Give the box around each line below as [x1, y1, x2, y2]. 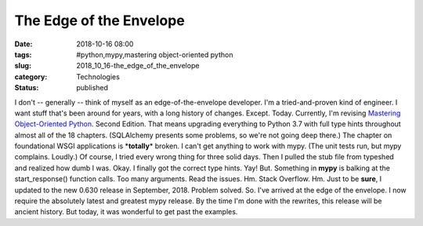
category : [14, 71, 48, 82]
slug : [14, 61, 31, 71]
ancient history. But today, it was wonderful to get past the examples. [14, 207, 238, 217]
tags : [14, 49, 32, 59]
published [76, 83, 109, 93]
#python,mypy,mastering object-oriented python [76, 49, 233, 59]
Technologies [76, 71, 121, 82]
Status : [14, 83, 39, 93]
